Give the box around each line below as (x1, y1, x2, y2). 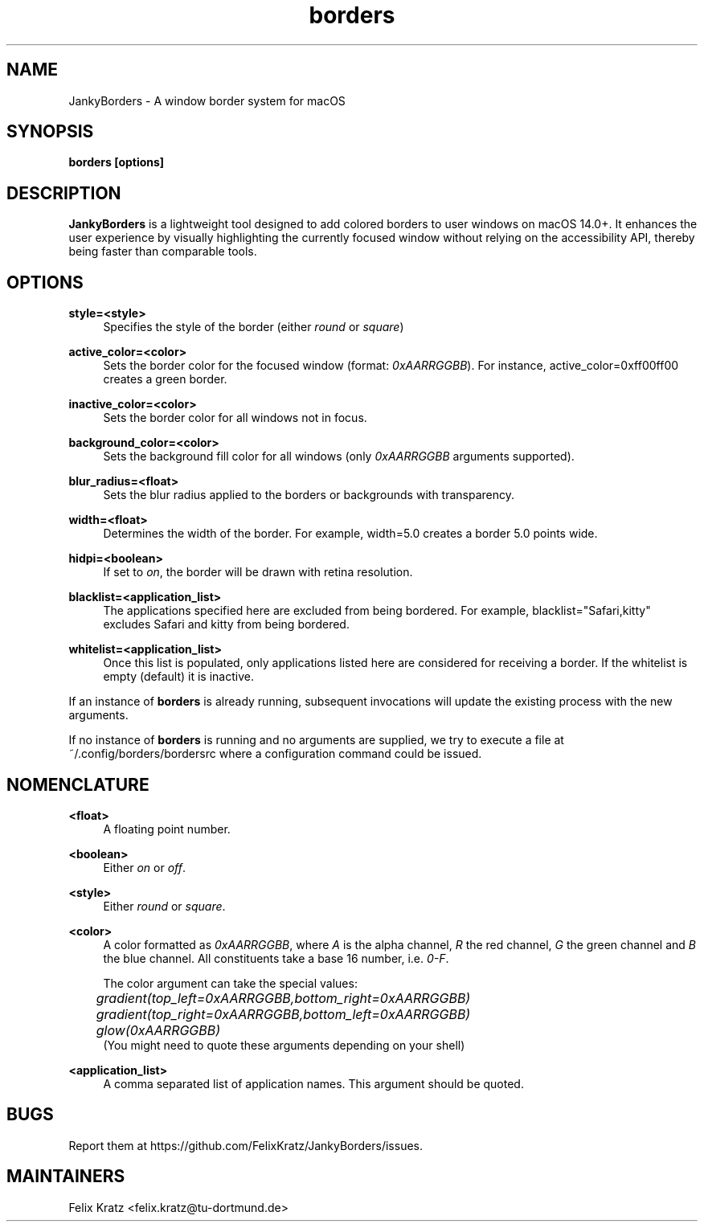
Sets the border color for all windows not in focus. (103, 411, 367, 425)
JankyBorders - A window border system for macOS (68, 93, 346, 108)
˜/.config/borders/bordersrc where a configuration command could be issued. (68, 747, 482, 761)
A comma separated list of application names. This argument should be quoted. (103, 1076, 524, 1091)
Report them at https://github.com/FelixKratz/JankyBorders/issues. (68, 1138, 424, 1152)
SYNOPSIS (6, 121, 94, 142)
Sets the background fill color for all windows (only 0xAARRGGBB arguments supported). (103, 449, 575, 464)
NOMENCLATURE (6, 774, 149, 795)
